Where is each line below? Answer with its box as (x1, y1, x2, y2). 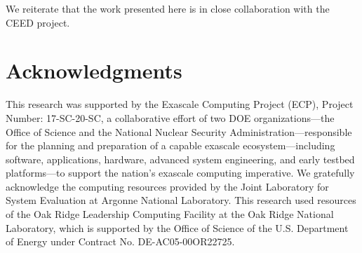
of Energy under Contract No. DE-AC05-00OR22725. (6, 234, 235, 249)
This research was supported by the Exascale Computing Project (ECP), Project (6, 97, 354, 111)
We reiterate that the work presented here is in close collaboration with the (6, 1, 330, 15)
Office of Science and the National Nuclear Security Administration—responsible (6, 124, 352, 139)
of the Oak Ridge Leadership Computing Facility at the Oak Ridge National (6, 207, 334, 221)
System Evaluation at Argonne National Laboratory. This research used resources (6, 193, 356, 207)
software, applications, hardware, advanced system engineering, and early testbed (6, 151, 355, 166)
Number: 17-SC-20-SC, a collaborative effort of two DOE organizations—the (6, 110, 335, 125)
